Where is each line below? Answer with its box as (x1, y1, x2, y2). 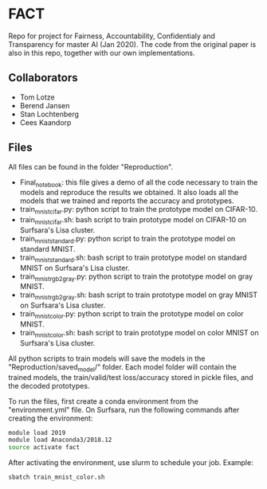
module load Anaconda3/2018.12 (8, 436, 112, 444)
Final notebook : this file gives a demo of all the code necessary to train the (19, 177, 258, 189)
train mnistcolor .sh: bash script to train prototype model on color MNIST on (19, 327, 259, 339)
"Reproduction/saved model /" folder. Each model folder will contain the (8, 362, 237, 374)
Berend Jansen (19, 100, 70, 110)
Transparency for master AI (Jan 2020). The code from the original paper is (8, 39, 257, 49)
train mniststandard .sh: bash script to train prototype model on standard (19, 252, 247, 264)
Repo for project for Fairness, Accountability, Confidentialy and (8, 31, 215, 41)
